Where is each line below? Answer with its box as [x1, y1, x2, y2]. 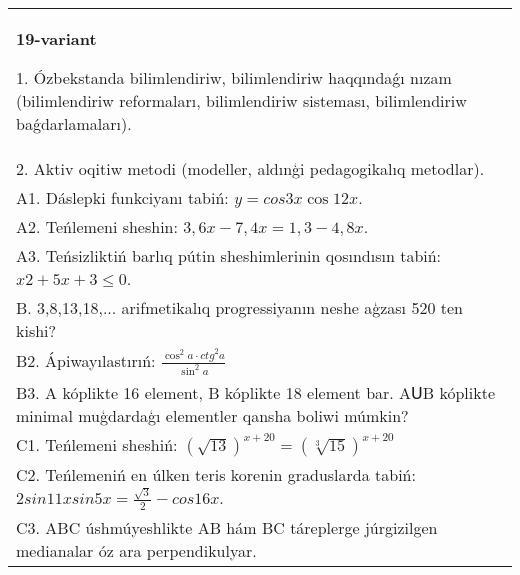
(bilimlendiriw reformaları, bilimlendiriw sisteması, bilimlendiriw [16, 89, 467, 112]
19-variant [16, 27, 97, 50]
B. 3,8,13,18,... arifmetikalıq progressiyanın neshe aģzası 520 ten [16, 296, 463, 319]
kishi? [16, 319, 57, 342]
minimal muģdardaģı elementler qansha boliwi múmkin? [16, 404, 409, 428]
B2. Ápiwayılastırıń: [16, 349, 156, 373]
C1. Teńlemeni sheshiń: [16, 433, 178, 457]
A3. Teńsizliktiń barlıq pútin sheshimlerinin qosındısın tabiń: [16, 244, 442, 267]
